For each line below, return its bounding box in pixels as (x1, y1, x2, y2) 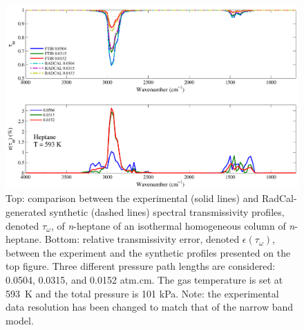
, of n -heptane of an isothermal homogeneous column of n (50, 218, 295, 232)
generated (6, 205, 47, 219)
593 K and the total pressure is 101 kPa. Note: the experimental (6, 286, 279, 300)
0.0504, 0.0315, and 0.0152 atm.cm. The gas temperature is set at (6, 273, 283, 286)
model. (6, 313, 34, 327)
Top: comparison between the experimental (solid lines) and (6, 191, 259, 205)
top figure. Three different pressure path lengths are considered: (6, 259, 276, 273)
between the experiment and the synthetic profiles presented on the (6, 245, 291, 259)
